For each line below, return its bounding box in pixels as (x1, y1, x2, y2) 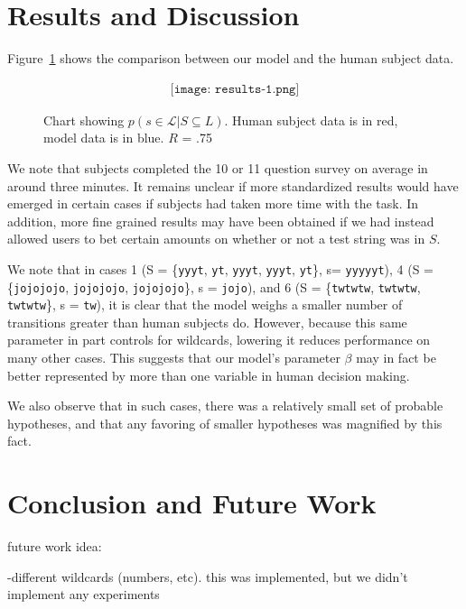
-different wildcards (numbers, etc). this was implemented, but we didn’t (7, 567, 408, 586)
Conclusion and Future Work (7, 484, 377, 521)
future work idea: (7, 537, 102, 556)
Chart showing (43, 110, 125, 129)
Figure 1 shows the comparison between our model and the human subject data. (7, 49, 454, 68)
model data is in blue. (43, 128, 164, 147)
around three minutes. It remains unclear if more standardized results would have (7, 176, 459, 195)
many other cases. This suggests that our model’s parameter (7, 348, 340, 367)
